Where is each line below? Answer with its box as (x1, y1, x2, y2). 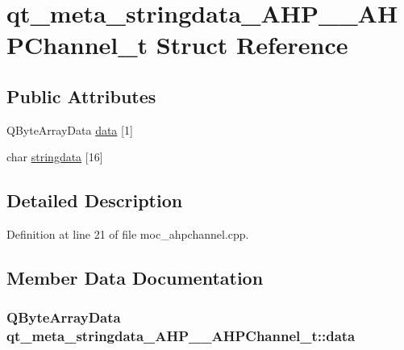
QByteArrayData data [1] (6, 121, 133, 138)
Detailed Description (6, 188, 183, 213)
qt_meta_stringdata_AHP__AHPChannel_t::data (6, 326, 356, 346)
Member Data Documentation (6, 265, 264, 290)
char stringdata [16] (6, 148, 103, 165)
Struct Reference (156, 28, 348, 61)
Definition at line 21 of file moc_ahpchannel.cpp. (6, 226, 249, 243)
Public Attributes (6, 83, 156, 108)
